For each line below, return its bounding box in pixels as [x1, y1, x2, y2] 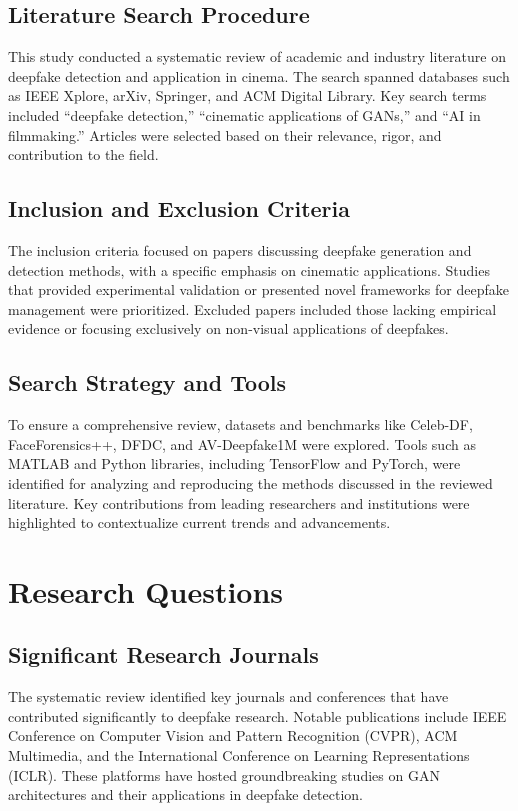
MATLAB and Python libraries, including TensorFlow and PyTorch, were [8, 453, 461, 474]
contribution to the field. [8, 144, 159, 165]
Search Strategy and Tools [8, 367, 286, 398]
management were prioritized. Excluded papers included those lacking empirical [8, 298, 497, 319]
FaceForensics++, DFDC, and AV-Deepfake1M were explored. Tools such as [8, 433, 476, 454]
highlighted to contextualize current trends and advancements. [8, 512, 391, 533]
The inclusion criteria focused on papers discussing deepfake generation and [8, 239, 472, 260]
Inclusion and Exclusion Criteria [8, 193, 351, 224]
